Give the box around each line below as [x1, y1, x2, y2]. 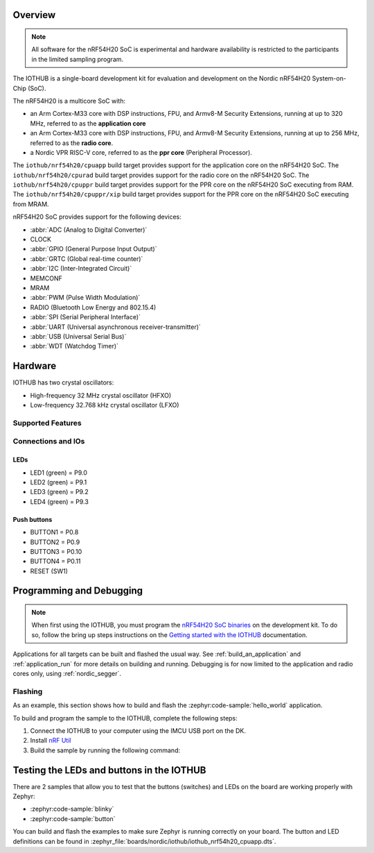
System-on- [312, 74, 346, 83]
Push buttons [12, 515, 53, 523]
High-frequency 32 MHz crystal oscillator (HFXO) [30, 391, 172, 399]
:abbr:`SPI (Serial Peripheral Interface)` [30, 313, 141, 321]
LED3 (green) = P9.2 [30, 488, 89, 496]
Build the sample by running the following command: [30, 746, 180, 754]
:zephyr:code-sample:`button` [30, 814, 116, 822]
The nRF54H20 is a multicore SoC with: [12, 96, 126, 105]
